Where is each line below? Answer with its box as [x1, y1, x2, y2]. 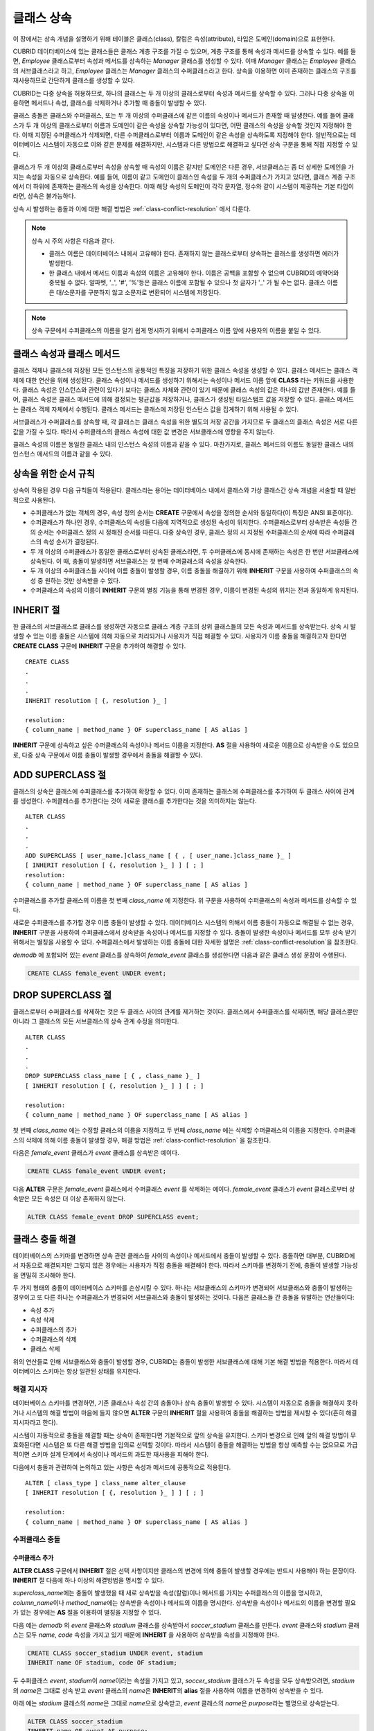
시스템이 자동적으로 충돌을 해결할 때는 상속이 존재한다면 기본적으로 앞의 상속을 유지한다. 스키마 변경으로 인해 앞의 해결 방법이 [12, 1430, 349, 1439]
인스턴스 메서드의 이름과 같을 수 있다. [12, 450, 113, 458]
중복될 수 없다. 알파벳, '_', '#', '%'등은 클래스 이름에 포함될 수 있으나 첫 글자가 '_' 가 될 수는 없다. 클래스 [48, 278, 326, 287]
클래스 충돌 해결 [12, 1233, 76, 1245]
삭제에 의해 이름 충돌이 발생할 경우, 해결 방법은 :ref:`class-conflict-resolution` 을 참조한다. [25, 1136, 271, 1144]
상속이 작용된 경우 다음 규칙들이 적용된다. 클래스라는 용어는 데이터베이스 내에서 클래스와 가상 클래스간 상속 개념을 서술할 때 [12, 486, 344, 494]
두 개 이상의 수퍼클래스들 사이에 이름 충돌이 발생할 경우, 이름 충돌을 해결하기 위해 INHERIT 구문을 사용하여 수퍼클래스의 [30, 566, 352, 575]
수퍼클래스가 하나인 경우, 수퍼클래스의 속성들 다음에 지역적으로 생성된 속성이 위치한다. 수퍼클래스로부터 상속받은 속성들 [30, 518, 350, 526]
